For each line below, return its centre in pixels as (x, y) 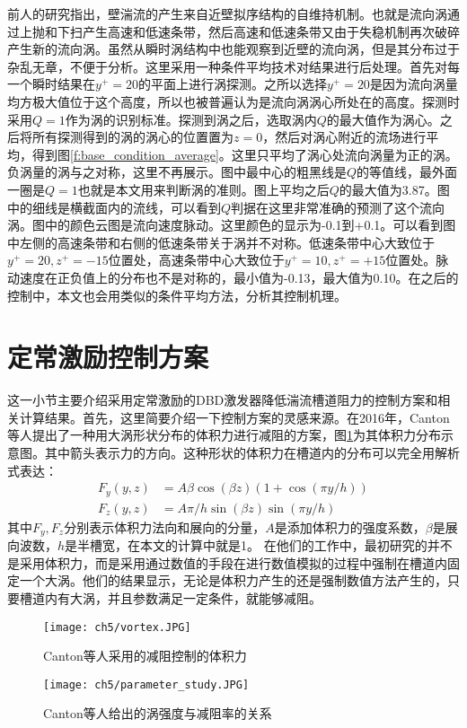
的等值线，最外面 (407, 172)
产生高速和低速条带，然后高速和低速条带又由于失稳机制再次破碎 (271, 31)
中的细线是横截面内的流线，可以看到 (114, 207)
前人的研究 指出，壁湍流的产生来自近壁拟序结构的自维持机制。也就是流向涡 (227, 13)
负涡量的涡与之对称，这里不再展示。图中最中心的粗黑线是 (177, 172)
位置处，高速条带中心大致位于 (196, 260)
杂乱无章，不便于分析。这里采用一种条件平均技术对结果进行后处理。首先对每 (233, 66)
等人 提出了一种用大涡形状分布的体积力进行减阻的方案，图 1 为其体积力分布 (224, 435)
